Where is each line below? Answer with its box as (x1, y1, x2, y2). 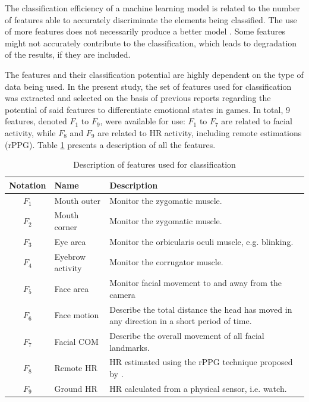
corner (54, 221, 77, 233)
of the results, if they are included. (5, 48, 131, 61)
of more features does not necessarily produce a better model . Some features (5, 25, 285, 37)
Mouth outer (54, 194, 100, 206)
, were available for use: (100, 115, 185, 127)
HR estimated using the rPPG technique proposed (109, 356, 293, 368)
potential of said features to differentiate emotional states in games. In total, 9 (5, 103, 290, 115)
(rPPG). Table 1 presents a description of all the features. (5, 138, 216, 150)
